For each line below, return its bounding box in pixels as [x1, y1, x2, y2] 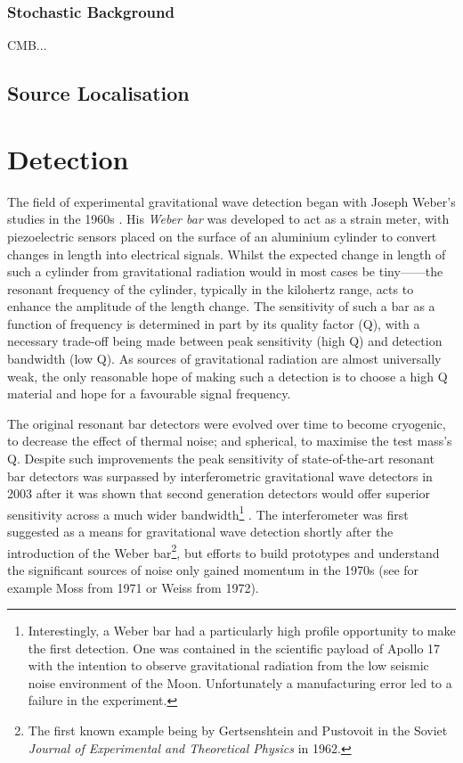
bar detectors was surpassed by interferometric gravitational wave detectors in [7, 466, 433, 485]
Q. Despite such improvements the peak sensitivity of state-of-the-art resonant [7, 449, 435, 468]
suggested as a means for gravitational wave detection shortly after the [7, 522, 394, 541]
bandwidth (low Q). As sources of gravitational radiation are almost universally [7, 349, 442, 368]
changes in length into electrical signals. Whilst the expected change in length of [7, 244, 446, 263]
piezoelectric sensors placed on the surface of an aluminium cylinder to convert [7, 226, 437, 245]
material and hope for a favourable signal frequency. [7, 384, 291, 403]
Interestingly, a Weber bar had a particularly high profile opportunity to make [28, 621, 456, 640]
